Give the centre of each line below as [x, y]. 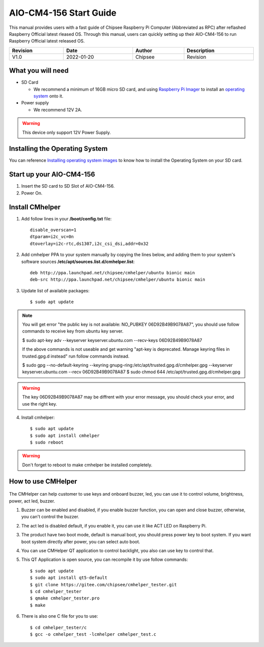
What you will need [39, 71]
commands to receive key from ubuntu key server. [73, 331]
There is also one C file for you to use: [60, 616]
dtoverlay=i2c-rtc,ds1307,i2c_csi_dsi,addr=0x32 [89, 243]
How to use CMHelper [43, 481]
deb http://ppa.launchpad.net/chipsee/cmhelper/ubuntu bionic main [112, 273]
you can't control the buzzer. [50, 517]
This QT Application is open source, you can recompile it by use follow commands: [105, 560]
